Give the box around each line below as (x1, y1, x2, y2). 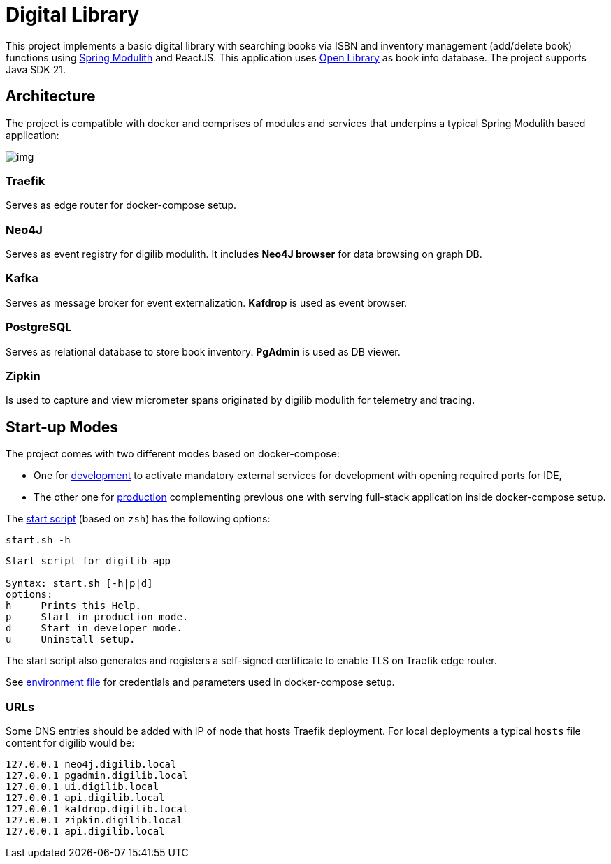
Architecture (6, 87, 96, 105)
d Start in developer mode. (6, 622, 182, 634)
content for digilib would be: (6, 736, 135, 749)
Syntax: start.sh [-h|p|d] (6, 578, 153, 590)
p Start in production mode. (6, 611, 189, 623)
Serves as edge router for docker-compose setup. (6, 199, 237, 212)
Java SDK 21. (6, 63, 66, 75)
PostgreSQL (6, 320, 72, 335)
